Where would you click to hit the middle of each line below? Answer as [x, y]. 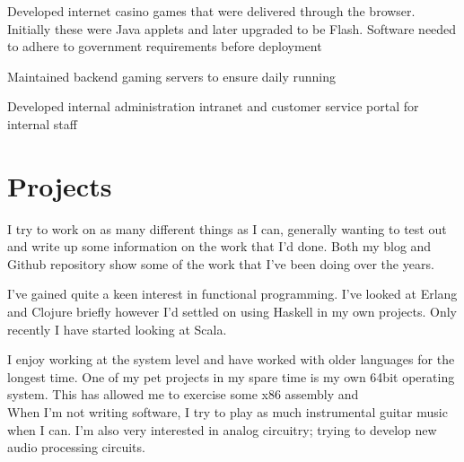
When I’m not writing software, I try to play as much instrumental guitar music [228, 412]
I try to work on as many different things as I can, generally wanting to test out [227, 228]
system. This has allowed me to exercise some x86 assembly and [183, 394]
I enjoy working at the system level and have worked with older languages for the [231, 359]
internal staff [42, 123]
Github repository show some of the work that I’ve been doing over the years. [221, 263]
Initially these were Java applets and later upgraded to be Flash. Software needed [232, 28]
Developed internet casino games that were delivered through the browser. [211, 11]
